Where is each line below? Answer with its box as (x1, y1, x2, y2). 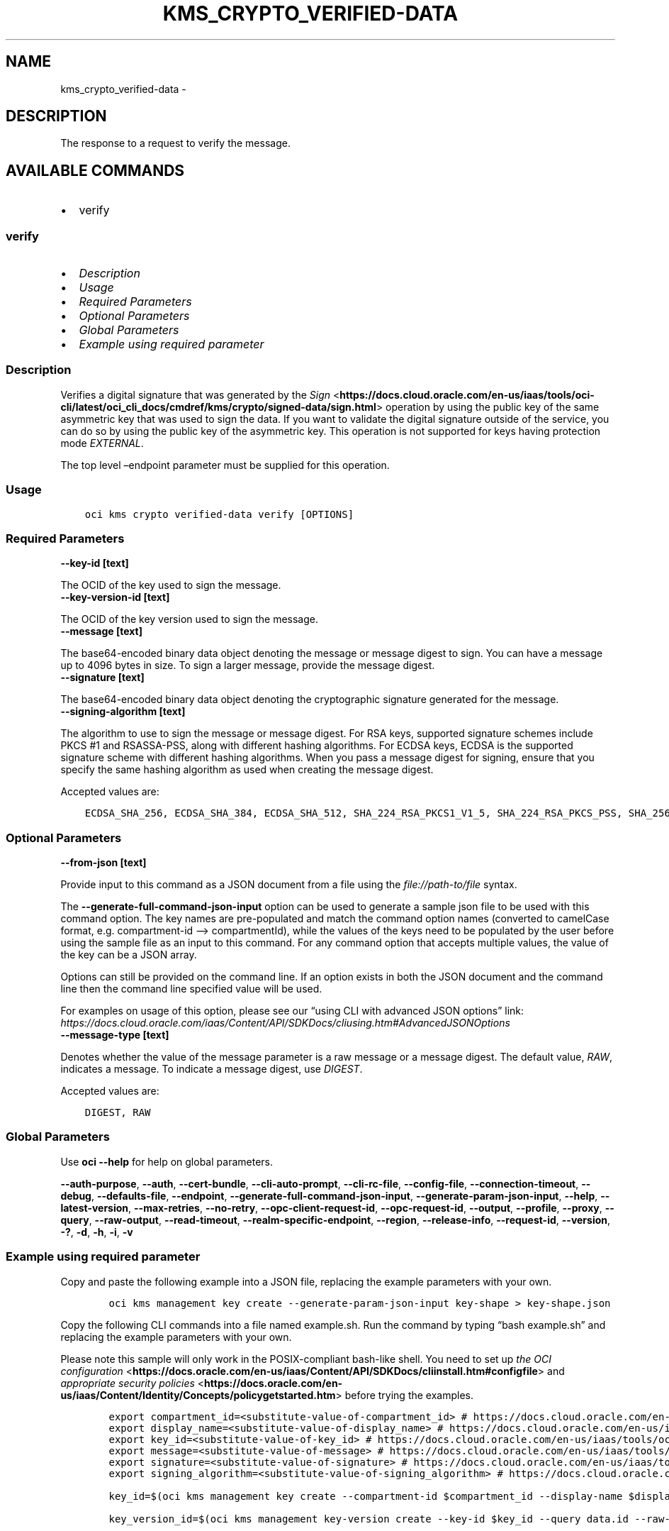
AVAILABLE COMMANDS (6, 161, 185, 179)
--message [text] (60, 625, 142, 638)
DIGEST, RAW (84, 1107, 151, 1119)
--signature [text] (60, 671, 145, 684)
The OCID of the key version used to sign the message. (60, 613, 318, 626)
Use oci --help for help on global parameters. (60, 1155, 273, 1168)
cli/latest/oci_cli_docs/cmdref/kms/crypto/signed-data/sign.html (60, 400, 376, 413)
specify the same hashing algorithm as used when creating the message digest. (60, 763, 434, 776)
